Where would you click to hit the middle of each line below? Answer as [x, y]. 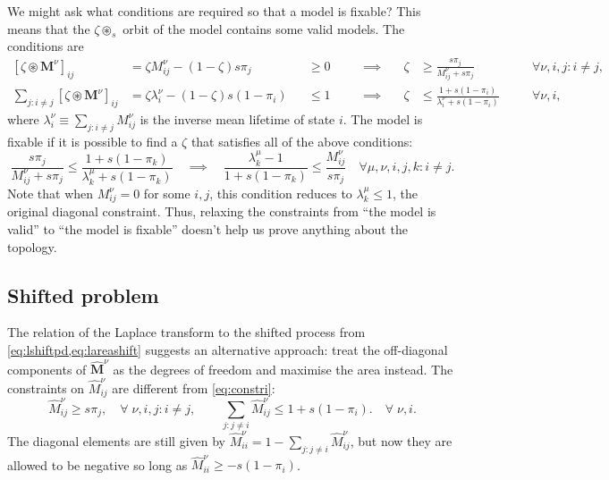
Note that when [51, 193]
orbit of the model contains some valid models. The [264, 28]
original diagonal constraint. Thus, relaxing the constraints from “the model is [222, 211]
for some [167, 193]
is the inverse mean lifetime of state [237, 118]
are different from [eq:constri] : [194, 387]
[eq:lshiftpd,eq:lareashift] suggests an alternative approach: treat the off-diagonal [228, 350]
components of [47, 369]
